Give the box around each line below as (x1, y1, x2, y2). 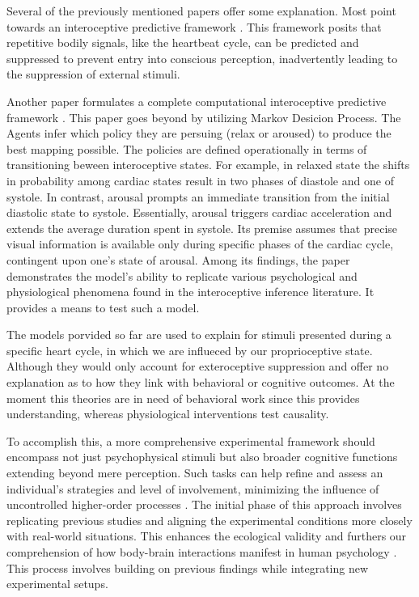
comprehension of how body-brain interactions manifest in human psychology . (6, 544, 397, 560)
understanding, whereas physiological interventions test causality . (6, 405, 329, 422)
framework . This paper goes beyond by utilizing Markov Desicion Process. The (6, 108, 401, 125)
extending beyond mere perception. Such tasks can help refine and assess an (6, 464, 383, 481)
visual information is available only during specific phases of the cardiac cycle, (6, 235, 394, 252)
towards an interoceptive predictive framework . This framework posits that (6, 18, 382, 35)
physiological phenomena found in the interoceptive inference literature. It (6, 283, 375, 300)
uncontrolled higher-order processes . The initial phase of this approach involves (6, 496, 402, 513)
